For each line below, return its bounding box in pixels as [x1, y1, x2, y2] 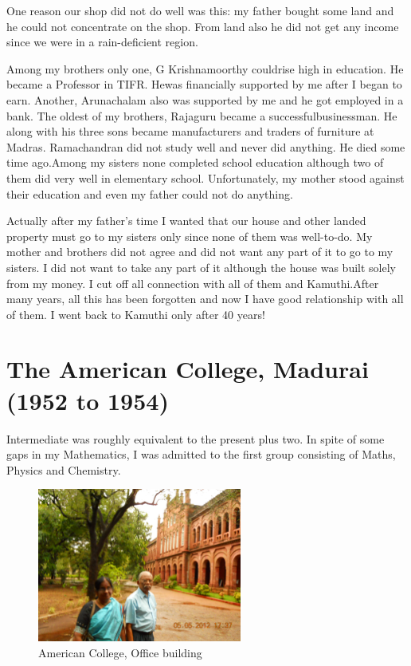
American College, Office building [38, 644, 202, 660]
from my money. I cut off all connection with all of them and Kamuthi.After [6, 274, 379, 291]
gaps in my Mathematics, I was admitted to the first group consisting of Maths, [6, 446, 396, 463]
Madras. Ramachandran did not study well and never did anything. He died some [6, 138, 405, 155]
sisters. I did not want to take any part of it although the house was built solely [6, 258, 396, 275]
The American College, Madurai [6, 353, 369, 385]
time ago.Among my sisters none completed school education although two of [6, 154, 384, 171]
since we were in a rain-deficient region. [6, 33, 198, 50]
